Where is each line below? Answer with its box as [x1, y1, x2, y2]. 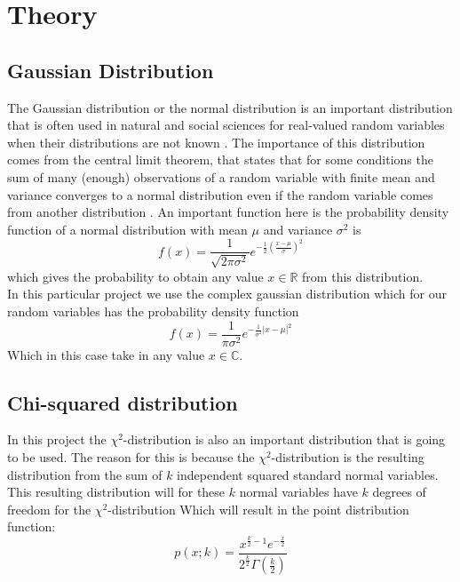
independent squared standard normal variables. [177, 465, 439, 483]
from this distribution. [302, 267, 424, 285]
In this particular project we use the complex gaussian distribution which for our [7, 284, 447, 303]
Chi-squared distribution [7, 388, 238, 416]
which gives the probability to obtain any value [7, 267, 264, 285]
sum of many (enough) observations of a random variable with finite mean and [7, 167, 435, 186]
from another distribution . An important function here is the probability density [7, 203, 449, 221]
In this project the [7, 430, 107, 449]
